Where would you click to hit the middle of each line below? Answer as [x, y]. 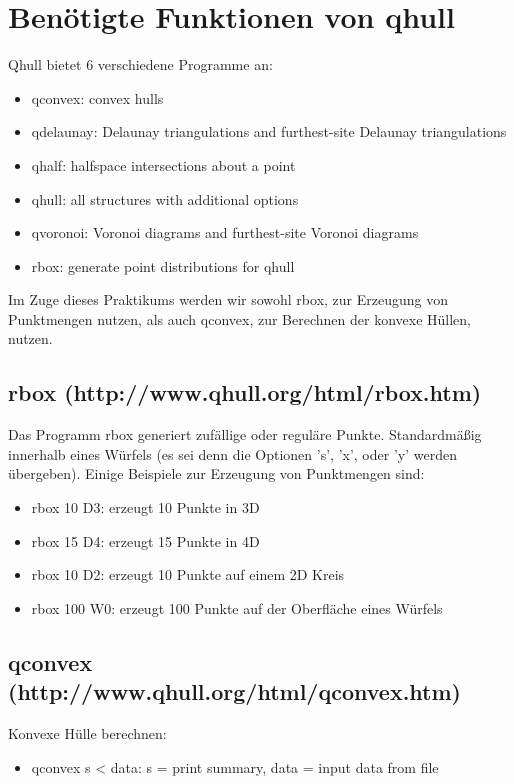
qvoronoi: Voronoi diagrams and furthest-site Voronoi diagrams [225, 232]
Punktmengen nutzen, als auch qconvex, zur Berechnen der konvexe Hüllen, [239, 318]
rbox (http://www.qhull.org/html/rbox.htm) [245, 392]
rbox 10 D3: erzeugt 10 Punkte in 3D [145, 507]
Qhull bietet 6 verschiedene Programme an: [140, 64]
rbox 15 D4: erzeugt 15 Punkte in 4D [145, 540]
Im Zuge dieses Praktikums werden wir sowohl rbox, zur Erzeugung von [228, 299]
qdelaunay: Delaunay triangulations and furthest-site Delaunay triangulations [269, 131]
